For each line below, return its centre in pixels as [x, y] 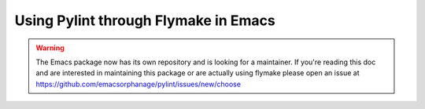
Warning [50, 48]
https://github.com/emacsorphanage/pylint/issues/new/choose [139, 84]
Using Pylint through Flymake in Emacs [145, 20]
